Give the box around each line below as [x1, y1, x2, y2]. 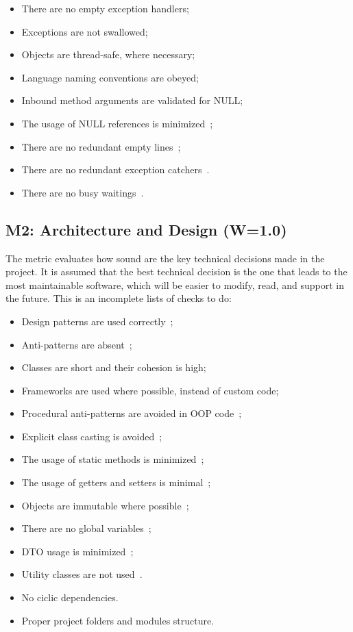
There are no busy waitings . [21, 185, 144, 199]
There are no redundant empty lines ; [21, 139, 181, 153]
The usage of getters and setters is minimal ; [21, 475, 211, 490]
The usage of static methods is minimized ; [21, 452, 204, 466]
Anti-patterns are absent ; [21, 337, 132, 351]
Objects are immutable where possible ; [21, 498, 189, 512]
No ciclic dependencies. [21, 590, 119, 605]
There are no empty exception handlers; [21, 1, 189, 15]
